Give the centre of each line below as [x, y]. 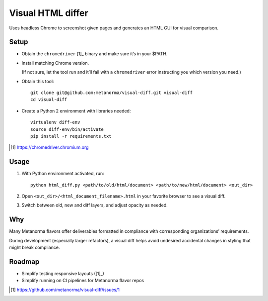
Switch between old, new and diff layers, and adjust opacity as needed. [95, 205]
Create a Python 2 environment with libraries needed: [76, 111]
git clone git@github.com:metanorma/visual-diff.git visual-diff [112, 93]
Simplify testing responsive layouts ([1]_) [63, 274]
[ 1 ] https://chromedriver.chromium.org [50, 147]
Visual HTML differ [49, 13]
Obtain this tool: [38, 81]
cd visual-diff [49, 100]
